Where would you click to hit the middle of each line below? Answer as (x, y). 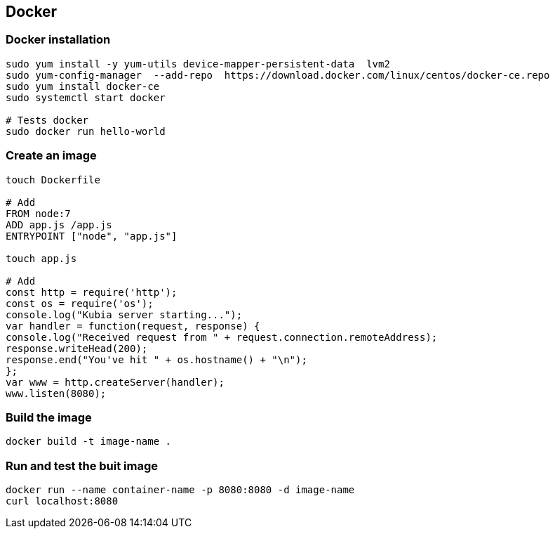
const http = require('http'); (92, 292)
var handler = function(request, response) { (133, 326)
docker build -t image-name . (89, 442)
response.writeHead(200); (77, 348)
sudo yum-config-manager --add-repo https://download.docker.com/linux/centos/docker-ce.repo (278, 75)
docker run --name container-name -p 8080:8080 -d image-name (180, 490)
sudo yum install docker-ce (83, 86)
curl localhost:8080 (62, 501)
